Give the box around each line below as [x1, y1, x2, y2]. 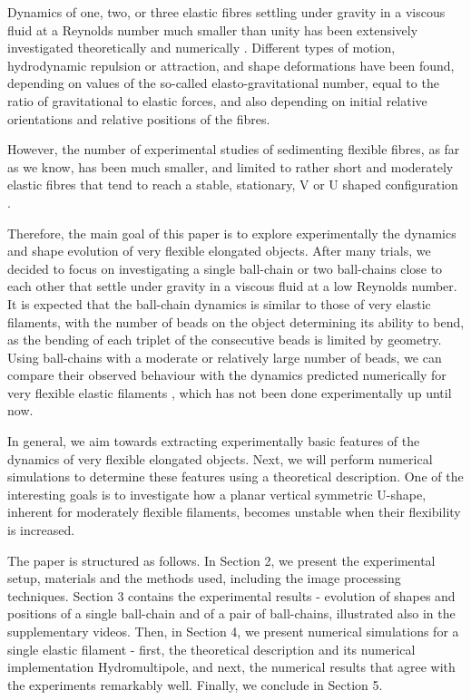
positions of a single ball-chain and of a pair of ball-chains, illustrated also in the [7, 604, 456, 623]
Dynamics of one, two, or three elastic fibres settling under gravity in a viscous [7, 3, 446, 21]
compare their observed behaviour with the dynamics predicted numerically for [7, 365, 446, 384]
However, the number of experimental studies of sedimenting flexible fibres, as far [7, 140, 460, 159]
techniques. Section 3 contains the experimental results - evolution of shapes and [7, 586, 456, 605]
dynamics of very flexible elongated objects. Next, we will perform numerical [7, 449, 433, 468]
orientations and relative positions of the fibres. [7, 109, 270, 128]
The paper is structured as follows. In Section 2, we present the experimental [7, 550, 436, 569]
